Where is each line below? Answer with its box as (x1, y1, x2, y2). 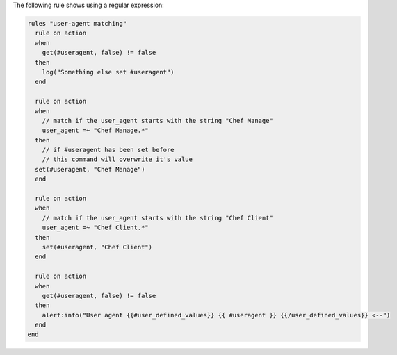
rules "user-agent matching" (27, 19, 127, 27)
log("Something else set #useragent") (42, 68, 175, 76)
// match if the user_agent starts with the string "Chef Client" (42, 214, 274, 222)
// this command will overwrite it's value (42, 156, 193, 163)
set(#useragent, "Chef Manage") (35, 165, 145, 173)
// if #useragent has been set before (42, 146, 175, 154)
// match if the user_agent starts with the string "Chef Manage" (42, 117, 274, 124)
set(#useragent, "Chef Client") (42, 243, 153, 251)
